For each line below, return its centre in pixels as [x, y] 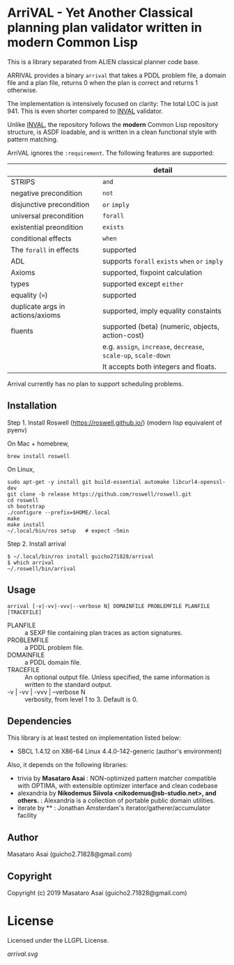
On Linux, [21, 469]
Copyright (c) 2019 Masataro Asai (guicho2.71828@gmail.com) [97, 893]
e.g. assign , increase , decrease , [153, 347]
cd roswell [23, 500]
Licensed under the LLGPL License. [58, 940]
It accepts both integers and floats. [159, 366]
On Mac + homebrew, [38, 443]
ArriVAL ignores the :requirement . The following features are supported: [111, 153]
